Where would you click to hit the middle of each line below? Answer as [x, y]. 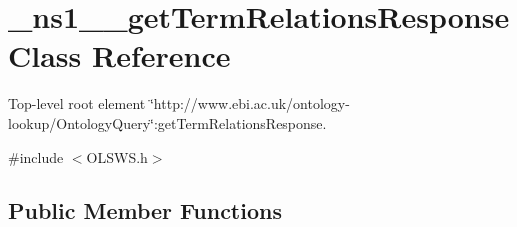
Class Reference [119, 55]
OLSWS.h [117, 156]
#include [36, 156]
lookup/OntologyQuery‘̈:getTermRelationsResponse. [167, 122]
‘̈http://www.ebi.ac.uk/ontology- [249, 103]
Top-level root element [77, 103]
